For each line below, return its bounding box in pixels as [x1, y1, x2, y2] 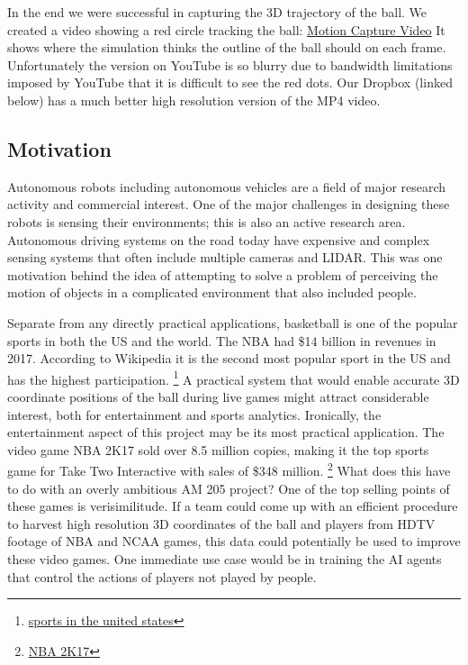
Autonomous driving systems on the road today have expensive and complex [7, 230, 430, 249]
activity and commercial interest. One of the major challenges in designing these [7, 195, 450, 214]
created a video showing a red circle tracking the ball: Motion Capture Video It [7, 20, 445, 39]
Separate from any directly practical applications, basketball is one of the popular [7, 313, 458, 332]
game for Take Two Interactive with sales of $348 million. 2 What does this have [7, 459, 451, 479]
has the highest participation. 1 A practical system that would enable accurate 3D [7, 367, 460, 388]
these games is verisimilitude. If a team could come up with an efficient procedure [7, 496, 458, 515]
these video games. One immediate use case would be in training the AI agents [7, 549, 442, 568]
